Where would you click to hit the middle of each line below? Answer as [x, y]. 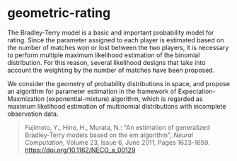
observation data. [33, 114]
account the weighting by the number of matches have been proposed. [111, 70]
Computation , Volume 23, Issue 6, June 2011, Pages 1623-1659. [117, 142]
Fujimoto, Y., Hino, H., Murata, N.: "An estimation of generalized [117, 127]
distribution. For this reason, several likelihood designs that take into [106, 62]
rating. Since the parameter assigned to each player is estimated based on [116, 40]
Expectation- [197, 91]
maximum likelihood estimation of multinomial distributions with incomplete [117, 106]
